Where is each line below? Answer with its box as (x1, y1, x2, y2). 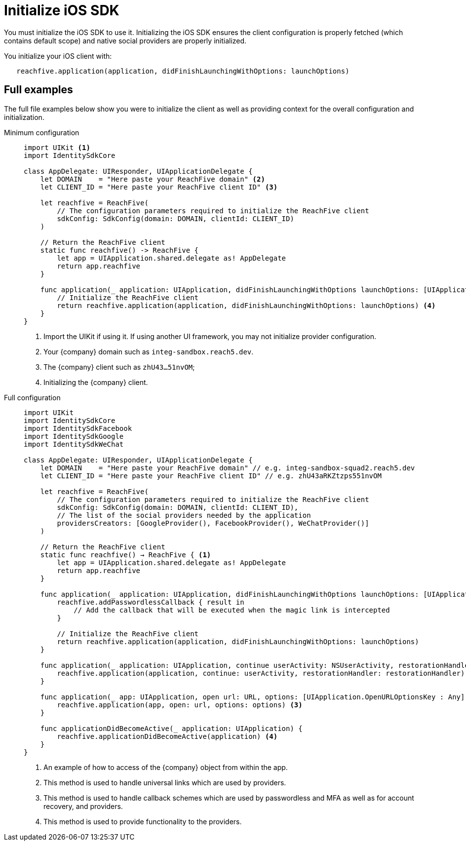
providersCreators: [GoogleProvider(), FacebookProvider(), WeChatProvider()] (57, 519, 369, 527)
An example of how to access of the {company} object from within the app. (43, 763, 288, 771)
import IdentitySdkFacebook (24, 424, 132, 432)
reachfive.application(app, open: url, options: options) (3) (57, 700, 303, 709)
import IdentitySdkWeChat (24, 440, 124, 448)
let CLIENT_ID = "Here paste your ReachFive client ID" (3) (40, 183, 278, 191)
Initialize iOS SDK (4, 2, 119, 19)
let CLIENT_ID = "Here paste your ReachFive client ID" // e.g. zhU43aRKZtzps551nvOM (40, 471, 382, 480)
